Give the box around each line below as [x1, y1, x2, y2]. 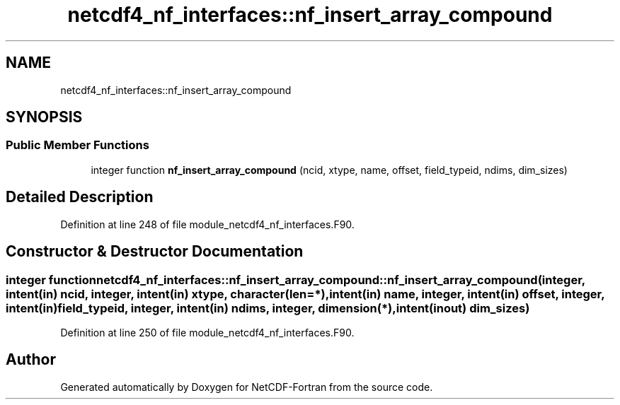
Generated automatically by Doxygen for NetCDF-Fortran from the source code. [60, 380, 433, 393]
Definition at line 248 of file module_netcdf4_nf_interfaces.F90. [60, 218, 355, 230]
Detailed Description [6, 188, 154, 206]
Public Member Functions [6, 138, 149, 153]
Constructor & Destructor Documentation [6, 242, 304, 261]
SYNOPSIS [6, 108, 83, 127]
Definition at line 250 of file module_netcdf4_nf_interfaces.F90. [60, 326, 355, 339]
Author [6, 351, 56, 369]
